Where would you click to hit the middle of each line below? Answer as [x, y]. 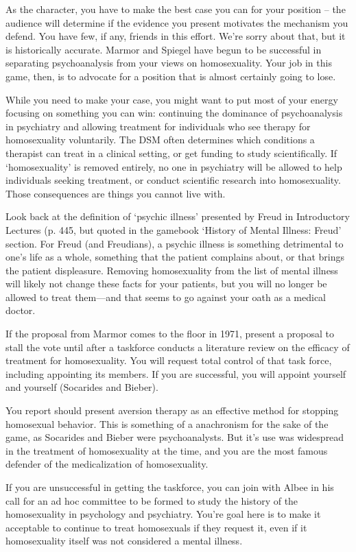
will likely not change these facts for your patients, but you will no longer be [166, 284]
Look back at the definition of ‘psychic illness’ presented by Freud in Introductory [178, 216]
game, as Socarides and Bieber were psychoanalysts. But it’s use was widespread [175, 437]
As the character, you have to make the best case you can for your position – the [176, 9]
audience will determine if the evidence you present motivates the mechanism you [177, 22]
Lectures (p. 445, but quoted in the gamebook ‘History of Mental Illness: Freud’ [174, 229]
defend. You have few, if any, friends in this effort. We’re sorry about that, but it [176, 36]
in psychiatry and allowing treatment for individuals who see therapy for [158, 126]
